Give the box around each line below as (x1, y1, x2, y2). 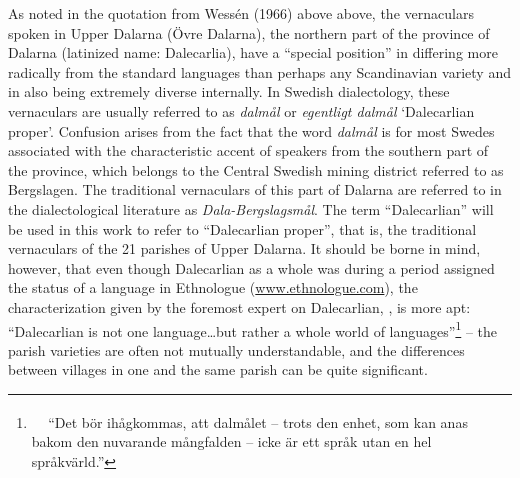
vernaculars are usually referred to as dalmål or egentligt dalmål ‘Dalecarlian (8, 100, 475, 121)
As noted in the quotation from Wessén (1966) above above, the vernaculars (8, 3, 474, 23)
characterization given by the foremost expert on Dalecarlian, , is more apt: (8, 296, 471, 317)
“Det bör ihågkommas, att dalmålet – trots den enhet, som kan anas (48, 411, 468, 432)
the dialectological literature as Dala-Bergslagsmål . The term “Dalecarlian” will (8, 198, 494, 219)
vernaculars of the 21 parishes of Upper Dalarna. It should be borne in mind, (8, 238, 481, 259)
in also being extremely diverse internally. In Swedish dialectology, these (8, 81, 450, 102)
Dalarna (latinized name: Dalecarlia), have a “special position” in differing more (8, 42, 498, 63)
